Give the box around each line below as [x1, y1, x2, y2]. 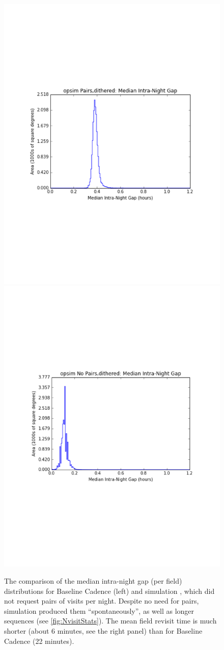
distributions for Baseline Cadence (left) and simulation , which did [4, 585, 215, 596]
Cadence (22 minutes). [4, 635, 74, 646]
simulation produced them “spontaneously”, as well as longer [4, 605, 194, 616]
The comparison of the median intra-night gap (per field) [4, 575, 182, 586]
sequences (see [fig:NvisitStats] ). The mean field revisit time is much [4, 615, 217, 626]
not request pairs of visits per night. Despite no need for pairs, [4, 595, 199, 606]
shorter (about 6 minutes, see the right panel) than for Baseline [4, 625, 203, 636]
